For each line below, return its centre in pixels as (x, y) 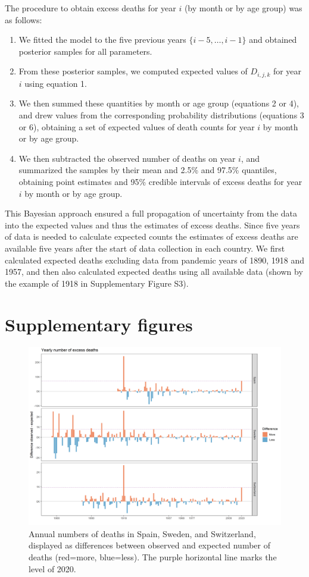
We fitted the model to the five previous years (102, 40)
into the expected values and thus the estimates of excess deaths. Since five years (152, 225)
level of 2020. (52, 568)
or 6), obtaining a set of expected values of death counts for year (137, 126)
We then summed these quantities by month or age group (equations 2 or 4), (159, 103)
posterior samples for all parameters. (85, 51)
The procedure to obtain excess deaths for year (90, 8)
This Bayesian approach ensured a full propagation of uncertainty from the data (151, 213)
